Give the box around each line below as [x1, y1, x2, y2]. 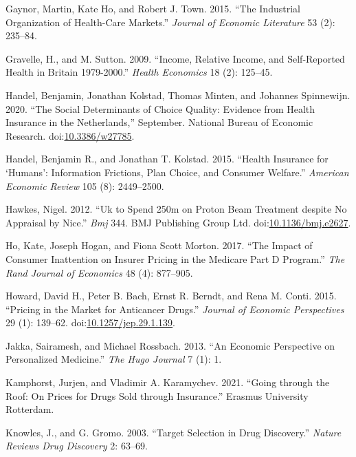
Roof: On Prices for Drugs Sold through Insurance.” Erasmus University [5, 388, 309, 403]
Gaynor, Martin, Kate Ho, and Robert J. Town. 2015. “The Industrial [5, 1, 300, 15]
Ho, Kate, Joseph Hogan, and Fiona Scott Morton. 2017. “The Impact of [5, 238, 313, 253]
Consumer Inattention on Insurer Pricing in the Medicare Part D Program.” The [5, 251, 345, 266]
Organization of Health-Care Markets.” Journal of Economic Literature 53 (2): [5, 14, 335, 29]
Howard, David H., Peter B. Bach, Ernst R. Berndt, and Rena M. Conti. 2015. [5, 288, 337, 303]
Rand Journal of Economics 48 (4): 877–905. [5, 265, 193, 279]
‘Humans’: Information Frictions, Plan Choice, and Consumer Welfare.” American [5, 164, 349, 179]
